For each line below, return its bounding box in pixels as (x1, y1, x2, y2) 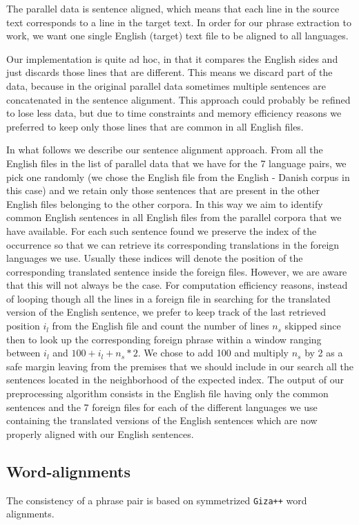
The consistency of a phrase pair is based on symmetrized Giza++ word (6, 493, 307, 507)
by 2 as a (304, 345, 343, 360)
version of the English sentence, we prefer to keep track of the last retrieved (6, 305, 327, 319)
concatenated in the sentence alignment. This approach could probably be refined (6, 92, 351, 106)
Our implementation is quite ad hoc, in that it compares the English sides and (6, 51, 338, 66)
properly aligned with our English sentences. (6, 426, 194, 441)
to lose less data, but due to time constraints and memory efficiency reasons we (6, 106, 342, 120)
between (6, 345, 41, 360)
